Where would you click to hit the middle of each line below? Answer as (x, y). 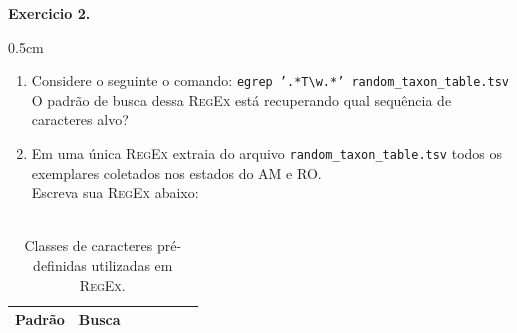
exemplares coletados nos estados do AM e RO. (176, 172)
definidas (60, 265)
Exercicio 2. (49, 13)
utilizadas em (132, 265)
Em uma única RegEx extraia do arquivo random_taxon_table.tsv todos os (267, 153)
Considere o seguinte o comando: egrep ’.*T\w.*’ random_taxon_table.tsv (270, 80)
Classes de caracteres (88, 245)
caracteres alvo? (80, 119)
